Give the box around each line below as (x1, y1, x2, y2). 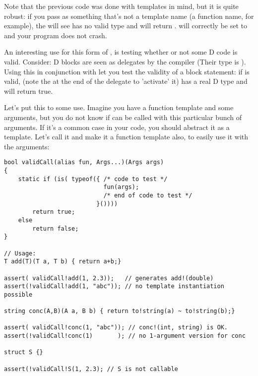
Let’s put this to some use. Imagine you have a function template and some (4, 102, 234, 113)
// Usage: (4, 250, 36, 257)
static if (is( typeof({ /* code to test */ (18, 175, 168, 183)
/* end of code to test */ (103, 191, 193, 199)
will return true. (4, 85, 53, 96)
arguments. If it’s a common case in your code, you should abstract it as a (4, 122, 230, 132)
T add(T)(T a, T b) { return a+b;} (4, 258, 122, 265)
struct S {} (4, 349, 43, 356)
